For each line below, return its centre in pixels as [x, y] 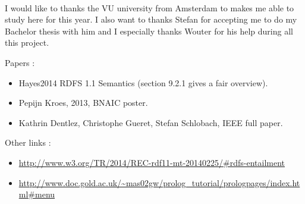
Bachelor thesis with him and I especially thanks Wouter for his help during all [149, 31]
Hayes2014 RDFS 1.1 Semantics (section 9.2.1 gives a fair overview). [143, 82]
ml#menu [37, 194]
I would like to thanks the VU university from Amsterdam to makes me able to [150, 7]
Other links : [28, 142]
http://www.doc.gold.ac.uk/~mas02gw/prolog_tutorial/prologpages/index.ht [159, 182]
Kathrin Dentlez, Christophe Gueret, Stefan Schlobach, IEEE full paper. [151, 122]
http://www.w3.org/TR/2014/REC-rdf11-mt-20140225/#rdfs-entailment [152, 162]
